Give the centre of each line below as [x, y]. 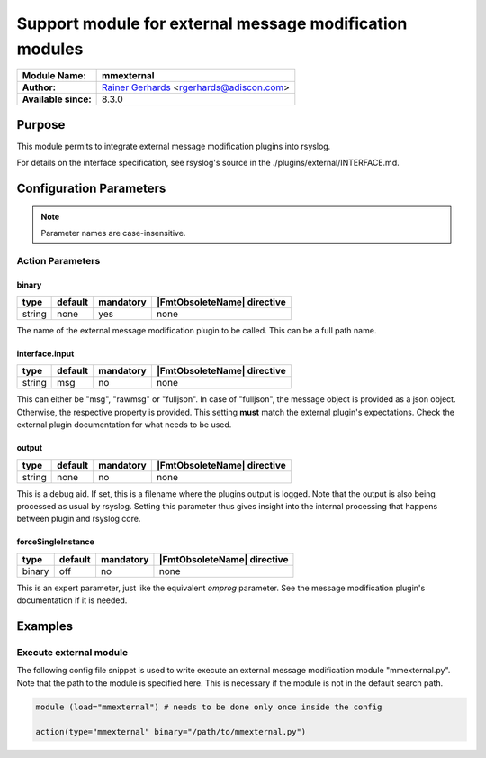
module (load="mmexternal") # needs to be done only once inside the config [209, 707]
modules [50, 49]
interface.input [45, 353]
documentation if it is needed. [72, 600]
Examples [45, 626]
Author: [39, 87]
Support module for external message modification [212, 23]
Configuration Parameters [91, 189]
